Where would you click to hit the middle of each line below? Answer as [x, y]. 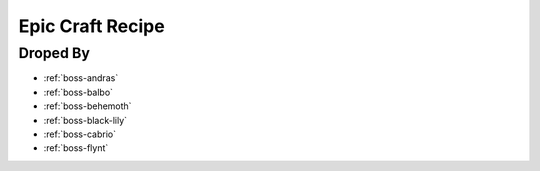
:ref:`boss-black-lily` [85, 120]
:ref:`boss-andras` [81, 78]
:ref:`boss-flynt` [76, 148]
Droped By [54, 53]
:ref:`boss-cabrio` [80, 134]
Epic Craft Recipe [91, 26]
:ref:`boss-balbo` [78, 92]
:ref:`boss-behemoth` [87, 106]
